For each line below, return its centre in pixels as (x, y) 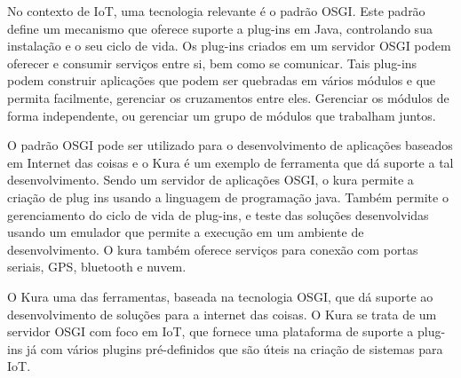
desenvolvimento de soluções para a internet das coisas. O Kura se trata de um (222, 314)
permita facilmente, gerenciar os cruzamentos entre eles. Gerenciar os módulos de (228, 97)
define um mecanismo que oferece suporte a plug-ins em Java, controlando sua (220, 28)
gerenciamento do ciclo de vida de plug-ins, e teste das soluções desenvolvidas (218, 214)
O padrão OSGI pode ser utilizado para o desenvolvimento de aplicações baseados (230, 145)
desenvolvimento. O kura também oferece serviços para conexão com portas (213, 249)
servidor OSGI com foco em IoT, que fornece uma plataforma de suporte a (211, 331)
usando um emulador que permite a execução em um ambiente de (186, 232)
